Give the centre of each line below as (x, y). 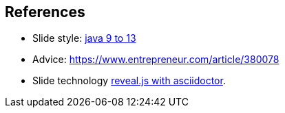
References (45, 12)
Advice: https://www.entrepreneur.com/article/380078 (156, 60)
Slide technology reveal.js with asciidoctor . (129, 81)
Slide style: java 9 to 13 (84, 38)
